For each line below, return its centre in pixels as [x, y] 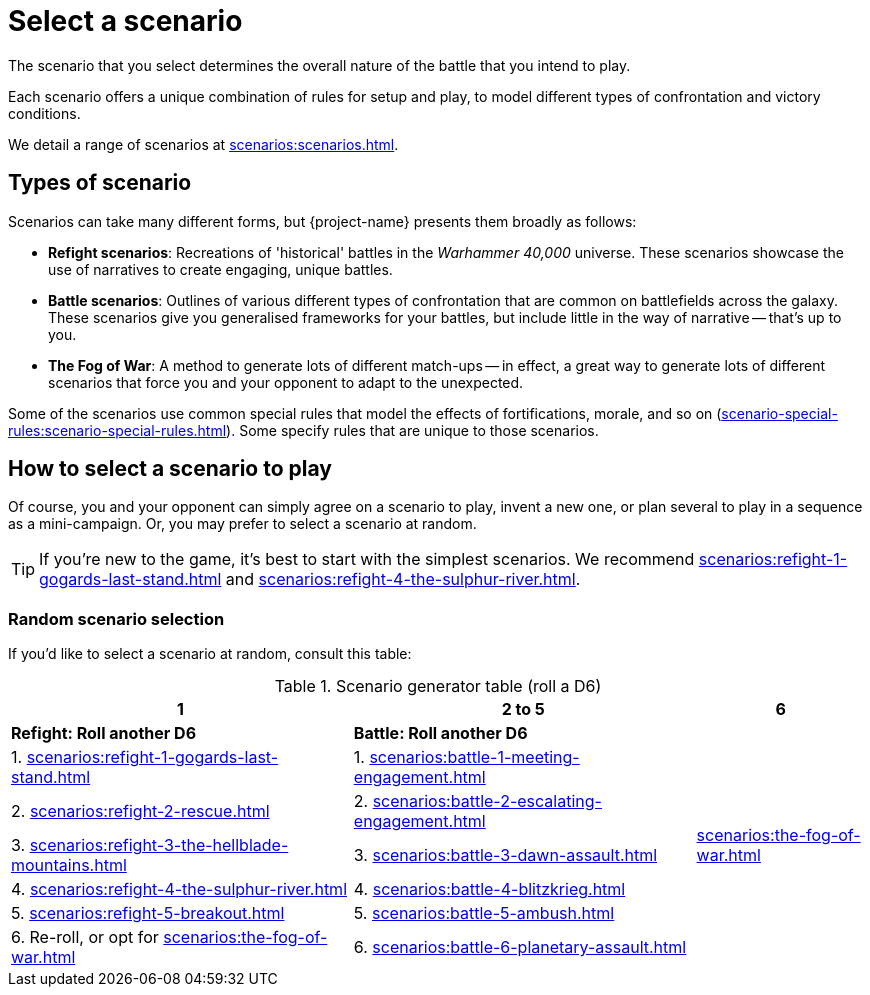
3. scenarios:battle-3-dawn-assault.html [505, 855]
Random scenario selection [116, 618]
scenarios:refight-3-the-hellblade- [159, 845]
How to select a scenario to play [170, 469]
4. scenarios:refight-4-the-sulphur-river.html [179, 889]
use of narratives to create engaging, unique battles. [220, 269]
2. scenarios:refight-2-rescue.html [140, 811]
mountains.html [69, 865]
